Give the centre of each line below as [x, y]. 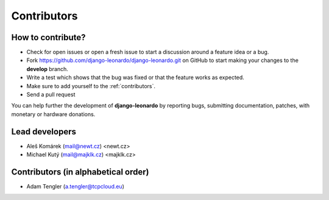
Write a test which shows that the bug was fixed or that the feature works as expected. [136, 78]
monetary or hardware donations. [53, 114]
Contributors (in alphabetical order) [80, 172]
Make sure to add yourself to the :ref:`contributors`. [91, 86]
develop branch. [47, 69]
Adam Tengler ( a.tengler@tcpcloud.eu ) [76, 186]
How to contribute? [48, 37]
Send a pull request [51, 95]
